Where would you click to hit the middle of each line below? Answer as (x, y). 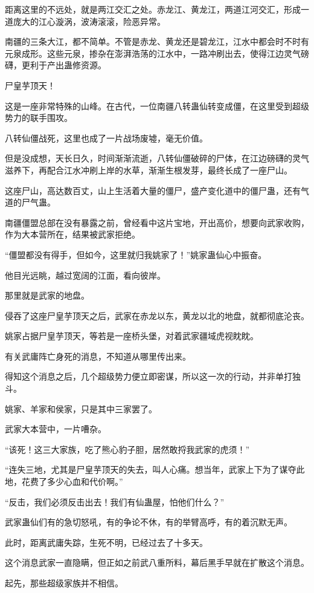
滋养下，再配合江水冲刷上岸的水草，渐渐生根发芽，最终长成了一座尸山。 (149, 170)
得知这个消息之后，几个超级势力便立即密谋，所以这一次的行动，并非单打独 (153, 376)
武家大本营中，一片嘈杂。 (56, 429)
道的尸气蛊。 (30, 202)
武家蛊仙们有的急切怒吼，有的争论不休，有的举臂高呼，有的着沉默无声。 (149, 522)
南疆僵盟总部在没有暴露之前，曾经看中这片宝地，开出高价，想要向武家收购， (157, 222)
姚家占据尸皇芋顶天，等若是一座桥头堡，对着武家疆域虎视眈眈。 (132, 336)
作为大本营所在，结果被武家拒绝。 (72, 234)
